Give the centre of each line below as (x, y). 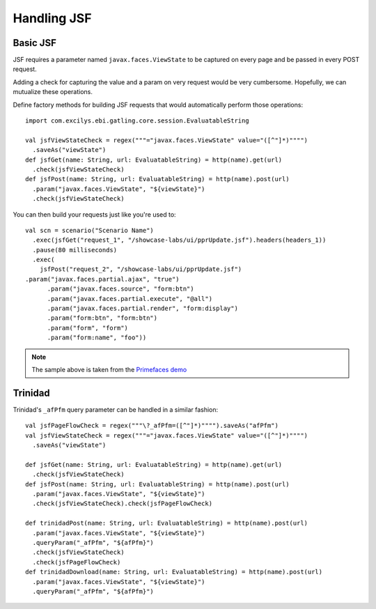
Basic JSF (35, 43)
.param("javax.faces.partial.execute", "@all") (130, 299)
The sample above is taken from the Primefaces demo (109, 370)
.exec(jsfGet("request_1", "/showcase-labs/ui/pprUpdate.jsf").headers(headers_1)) (179, 240)
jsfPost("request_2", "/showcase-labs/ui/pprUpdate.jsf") (141, 269)
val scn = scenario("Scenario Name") (90, 230)
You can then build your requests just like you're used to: (95, 214)
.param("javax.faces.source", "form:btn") (120, 289)
